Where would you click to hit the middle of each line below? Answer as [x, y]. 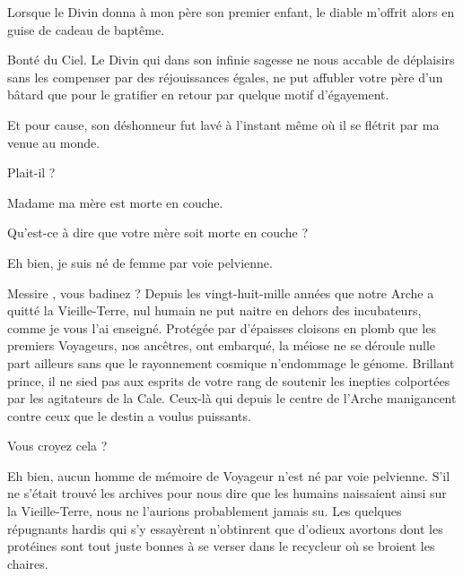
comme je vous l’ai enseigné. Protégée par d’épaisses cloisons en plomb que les [222, 327]
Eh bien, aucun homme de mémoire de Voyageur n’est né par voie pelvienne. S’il [229, 475]
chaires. [28, 563]
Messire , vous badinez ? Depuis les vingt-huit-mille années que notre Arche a [221, 292]
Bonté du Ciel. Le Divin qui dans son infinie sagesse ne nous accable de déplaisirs [231, 60]
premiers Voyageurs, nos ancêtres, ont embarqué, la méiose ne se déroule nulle [222, 345]
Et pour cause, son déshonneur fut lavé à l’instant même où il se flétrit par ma [223, 124]
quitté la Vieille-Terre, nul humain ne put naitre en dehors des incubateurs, [214, 310]
